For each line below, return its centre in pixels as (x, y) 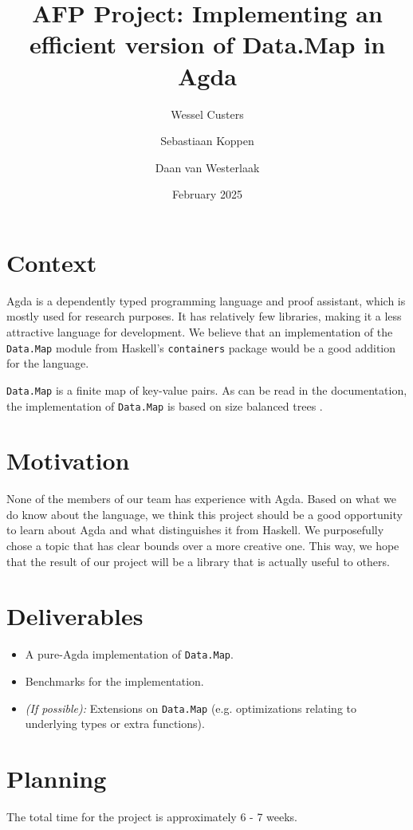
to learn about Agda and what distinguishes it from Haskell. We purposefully (195, 530)
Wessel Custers (207, 114)
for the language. (48, 363)
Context (52, 262)
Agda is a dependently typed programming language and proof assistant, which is (206, 300)
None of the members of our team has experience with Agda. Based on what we (201, 499)
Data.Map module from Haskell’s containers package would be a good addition (201, 347)
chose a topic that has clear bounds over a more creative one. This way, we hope (203, 546)
